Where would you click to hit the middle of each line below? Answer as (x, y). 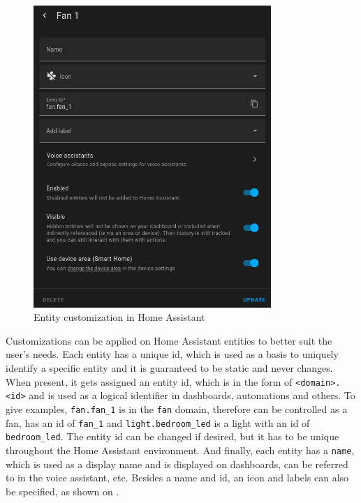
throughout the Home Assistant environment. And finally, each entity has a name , (180, 450)
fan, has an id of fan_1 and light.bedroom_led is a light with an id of (158, 422)
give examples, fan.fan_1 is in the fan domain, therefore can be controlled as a (177, 408)
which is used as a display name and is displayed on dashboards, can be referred (177, 464)
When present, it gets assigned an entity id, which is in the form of (149, 381)
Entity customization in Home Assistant (119, 317)
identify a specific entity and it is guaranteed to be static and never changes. (169, 368)
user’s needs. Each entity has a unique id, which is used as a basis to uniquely (172, 354)
